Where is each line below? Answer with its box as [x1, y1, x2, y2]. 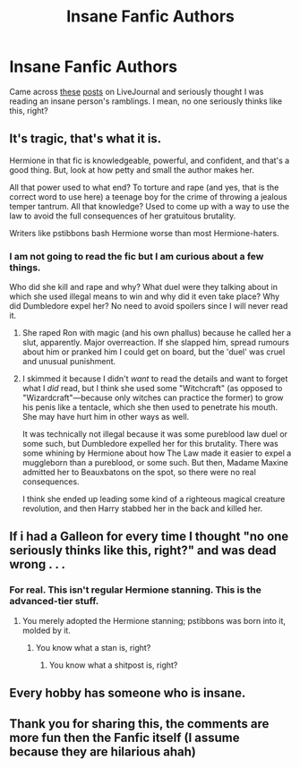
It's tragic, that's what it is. [9, 132, 162, 147]
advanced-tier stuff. [9, 595, 99, 608]
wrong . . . [9, 557, 65, 572]
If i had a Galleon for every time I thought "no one [9, 529, 289, 544]
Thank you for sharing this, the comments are [9, 716, 270, 731]
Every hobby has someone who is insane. [9, 686, 246, 701]
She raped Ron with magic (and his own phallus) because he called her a [21, 328, 292, 338]
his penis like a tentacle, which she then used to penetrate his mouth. [21, 402, 279, 413]
